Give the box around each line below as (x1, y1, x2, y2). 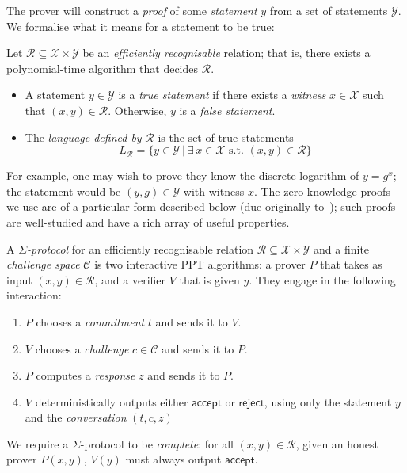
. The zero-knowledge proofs (253, 182, 390, 199)
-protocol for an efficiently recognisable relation (27, 240, 254, 257)
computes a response (36, 367, 135, 383)
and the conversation (25, 409, 127, 425)
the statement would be (6, 182, 121, 199)
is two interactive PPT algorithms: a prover (94, 256, 306, 273)
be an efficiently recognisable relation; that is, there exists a (82, 44, 371, 61)
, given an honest (295, 435, 379, 452)
